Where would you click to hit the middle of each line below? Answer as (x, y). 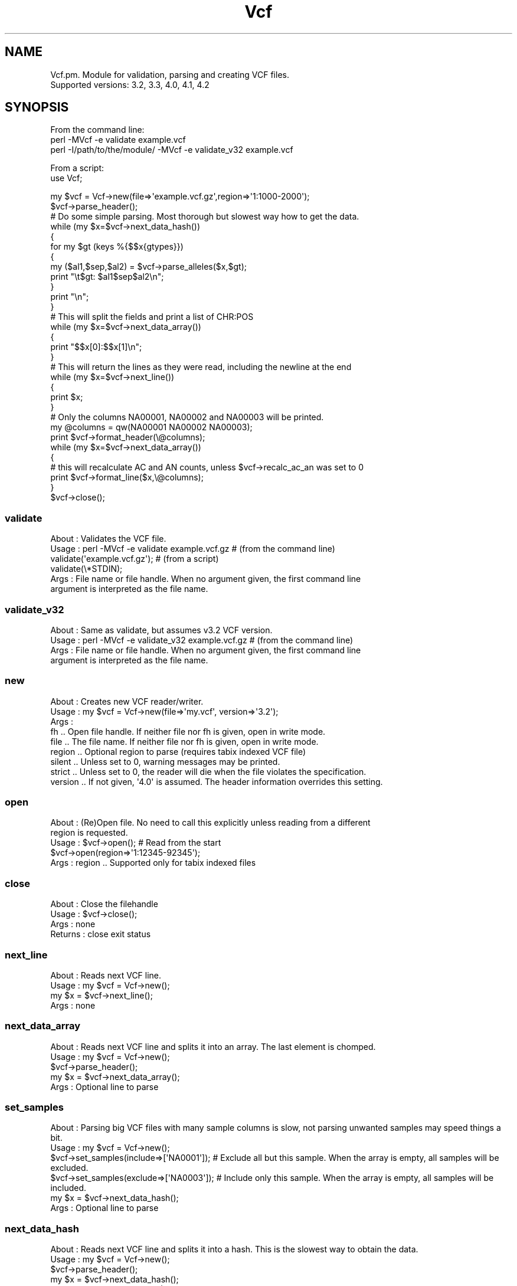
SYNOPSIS (37, 107)
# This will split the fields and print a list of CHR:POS (152, 317)
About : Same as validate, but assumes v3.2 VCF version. (161, 630)
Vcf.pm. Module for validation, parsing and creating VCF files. (170, 74)
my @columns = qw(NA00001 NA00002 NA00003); (151, 427)
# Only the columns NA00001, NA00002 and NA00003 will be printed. (187, 417)
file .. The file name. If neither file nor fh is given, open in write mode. (184, 741)
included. (68, 1188)
